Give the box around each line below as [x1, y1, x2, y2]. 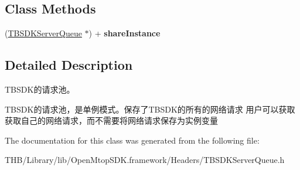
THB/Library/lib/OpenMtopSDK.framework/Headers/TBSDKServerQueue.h [5, 154, 285, 166]
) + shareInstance [88, 27, 161, 39]
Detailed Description [5, 56, 133, 74]
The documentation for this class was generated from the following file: [5, 134, 260, 146]
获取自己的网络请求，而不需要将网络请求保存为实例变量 [5, 114, 218, 127]
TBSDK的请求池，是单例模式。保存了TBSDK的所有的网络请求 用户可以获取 [5, 103, 295, 115]
